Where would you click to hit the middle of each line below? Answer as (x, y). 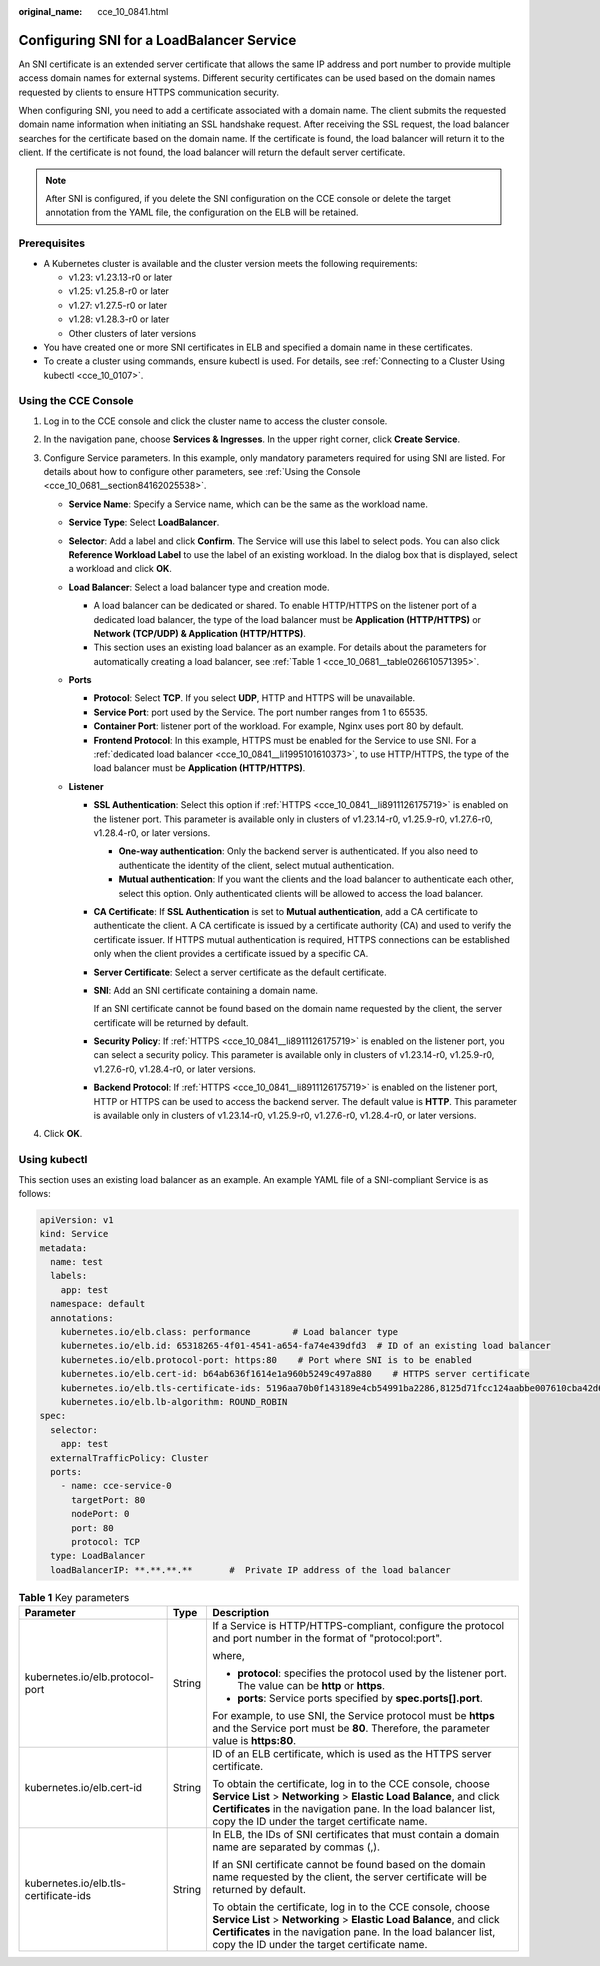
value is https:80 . (254, 1741)
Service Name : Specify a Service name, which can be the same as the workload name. (248, 504)
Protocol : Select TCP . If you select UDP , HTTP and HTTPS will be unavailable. (254, 698)
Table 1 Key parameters (74, 1597)
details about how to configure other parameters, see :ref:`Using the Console (202, 471)
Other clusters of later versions (132, 333)
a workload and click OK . (120, 569)
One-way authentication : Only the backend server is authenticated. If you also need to (298, 851)
